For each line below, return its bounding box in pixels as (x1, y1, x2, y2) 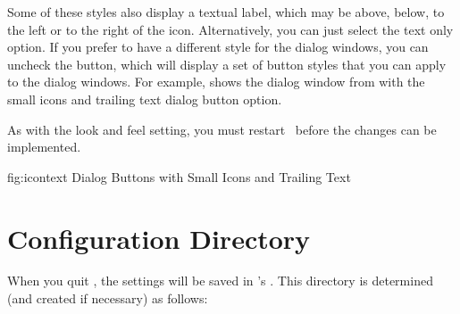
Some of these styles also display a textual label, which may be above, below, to (7, 3, 445, 21)
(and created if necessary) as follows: (7, 289, 208, 308)
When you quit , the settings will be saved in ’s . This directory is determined (7, 271, 433, 290)
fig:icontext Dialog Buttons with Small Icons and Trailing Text (7, 167, 351, 186)
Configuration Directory (7, 219, 311, 256)
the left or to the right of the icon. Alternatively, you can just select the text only (7, 20, 454, 38)
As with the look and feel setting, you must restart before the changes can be (7, 120, 437, 138)
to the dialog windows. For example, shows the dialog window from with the (7, 72, 425, 91)
